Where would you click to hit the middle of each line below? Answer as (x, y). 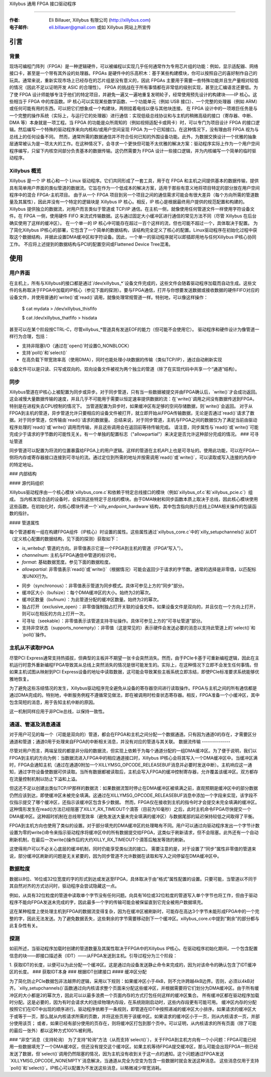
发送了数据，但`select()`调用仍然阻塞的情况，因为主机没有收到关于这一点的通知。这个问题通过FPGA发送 (117, 1053)
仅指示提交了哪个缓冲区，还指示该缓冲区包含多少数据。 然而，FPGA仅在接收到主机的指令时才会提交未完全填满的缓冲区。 (134, 802)
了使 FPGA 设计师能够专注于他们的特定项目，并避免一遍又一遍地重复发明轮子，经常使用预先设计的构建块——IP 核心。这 (133, 94)
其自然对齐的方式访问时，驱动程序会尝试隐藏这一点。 (64, 886)
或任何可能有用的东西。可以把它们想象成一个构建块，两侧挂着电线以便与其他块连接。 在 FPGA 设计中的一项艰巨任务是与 (133, 109)
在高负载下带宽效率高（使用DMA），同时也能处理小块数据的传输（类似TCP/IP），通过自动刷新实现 (122, 360)
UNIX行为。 (38, 576)
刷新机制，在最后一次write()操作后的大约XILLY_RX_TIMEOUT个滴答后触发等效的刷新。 (99, 840)
